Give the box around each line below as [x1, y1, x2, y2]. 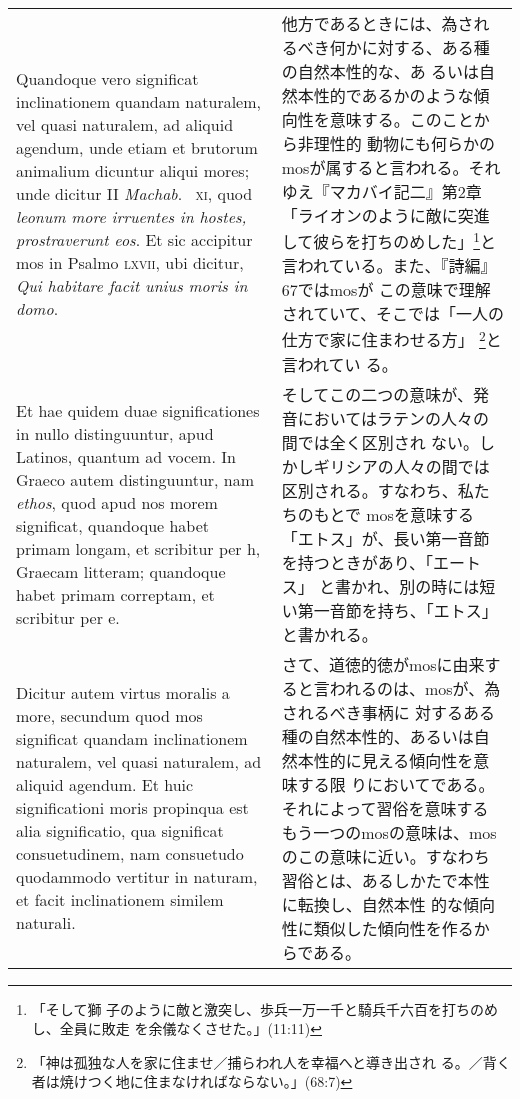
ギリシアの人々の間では [313, 454, 490, 478]
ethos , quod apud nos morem [16, 490, 218, 514]
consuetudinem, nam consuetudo [16, 842, 244, 866]
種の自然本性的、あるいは [281, 724, 474, 748]
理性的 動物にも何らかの [313, 132, 496, 155]
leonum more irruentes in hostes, [16, 204, 247, 228]
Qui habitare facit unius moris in [16, 273, 248, 297]
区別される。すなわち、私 [281, 478, 474, 502]
